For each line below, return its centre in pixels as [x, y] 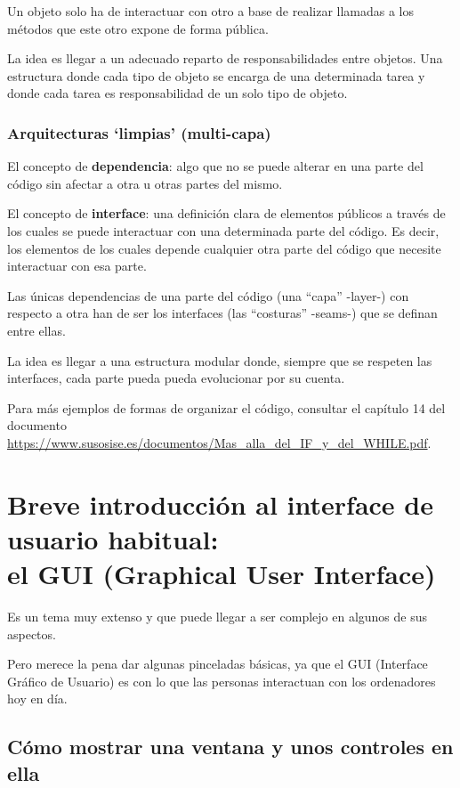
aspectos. [32, 634]
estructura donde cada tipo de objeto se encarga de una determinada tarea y [216, 75]
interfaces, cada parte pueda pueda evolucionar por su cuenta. [176, 378]
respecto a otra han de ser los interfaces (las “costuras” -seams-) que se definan [222, 313]
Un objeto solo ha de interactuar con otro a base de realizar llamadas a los [211, 11]
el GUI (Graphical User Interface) [222, 574]
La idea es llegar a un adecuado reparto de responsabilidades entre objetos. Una [225, 58]
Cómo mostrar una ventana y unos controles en [230, 747]
